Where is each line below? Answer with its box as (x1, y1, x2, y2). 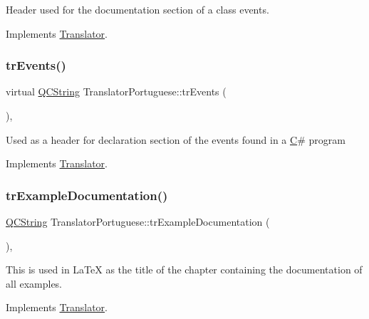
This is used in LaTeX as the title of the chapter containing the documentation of (6, 262, 363, 277)
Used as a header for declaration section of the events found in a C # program (6, 132, 345, 147)
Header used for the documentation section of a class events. (6, 2, 269, 16)
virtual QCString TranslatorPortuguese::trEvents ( (6, 84, 227, 99)
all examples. (6, 276, 63, 291)
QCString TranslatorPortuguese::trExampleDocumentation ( (6, 214, 270, 229)
